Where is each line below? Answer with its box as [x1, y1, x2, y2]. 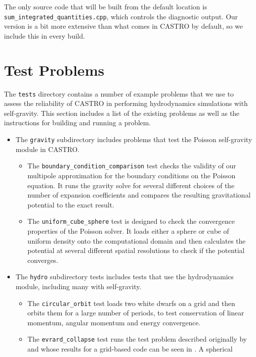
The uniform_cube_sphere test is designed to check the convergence [27, 216, 235, 226]
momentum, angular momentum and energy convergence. [27, 317, 201, 327]
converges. [27, 255, 58, 265]
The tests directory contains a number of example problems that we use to [4, 88, 234, 99]
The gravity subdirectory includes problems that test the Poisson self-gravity [15, 134, 252, 144]
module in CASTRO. [15, 144, 80, 154]
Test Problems [4, 59, 104, 80]
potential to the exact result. [27, 199, 115, 209]
